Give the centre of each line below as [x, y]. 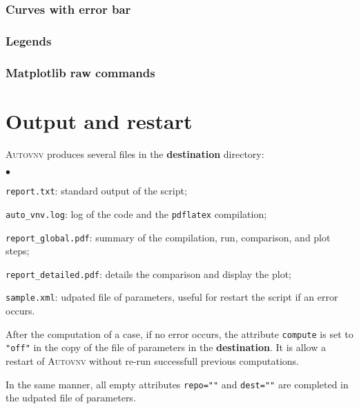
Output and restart [99, 120]
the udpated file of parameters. [71, 398]
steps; [18, 251]
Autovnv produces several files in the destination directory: [135, 153]
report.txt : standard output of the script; [96, 191]
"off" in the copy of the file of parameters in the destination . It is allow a [166, 347]
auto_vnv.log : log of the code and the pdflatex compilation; [136, 213]
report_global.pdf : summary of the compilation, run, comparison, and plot [168, 237]
